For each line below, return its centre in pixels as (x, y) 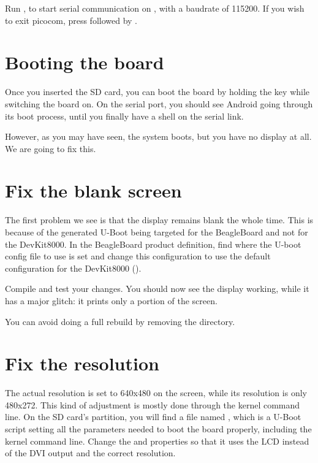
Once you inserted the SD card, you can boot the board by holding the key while (157, 92)
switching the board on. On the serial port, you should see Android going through (159, 103)
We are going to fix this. (51, 148)
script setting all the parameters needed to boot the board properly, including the (158, 429)
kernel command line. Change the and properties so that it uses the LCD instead (157, 441)
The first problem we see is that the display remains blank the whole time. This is (159, 220)
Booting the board (85, 62)
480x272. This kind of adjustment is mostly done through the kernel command (153, 404)
